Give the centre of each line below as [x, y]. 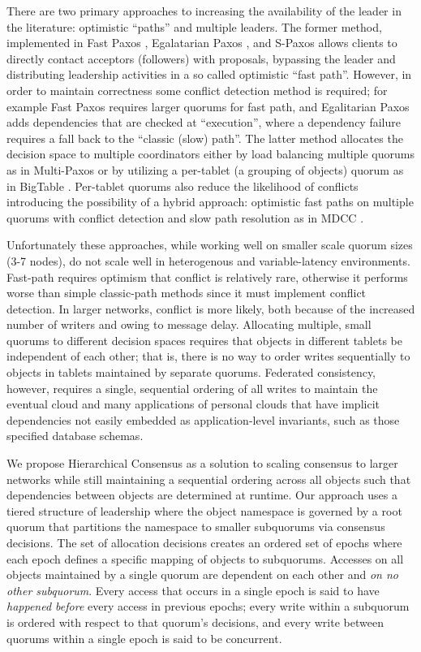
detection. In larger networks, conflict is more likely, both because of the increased [211, 308]
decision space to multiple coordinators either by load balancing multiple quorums [210, 154]
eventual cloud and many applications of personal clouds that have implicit [193, 404]
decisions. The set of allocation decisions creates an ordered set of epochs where [204, 542]
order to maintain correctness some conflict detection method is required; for [197, 90]
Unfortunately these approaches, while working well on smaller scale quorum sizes [210, 245]
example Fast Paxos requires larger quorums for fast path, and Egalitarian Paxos [208, 106]
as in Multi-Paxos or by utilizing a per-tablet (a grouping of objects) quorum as [205, 169]
